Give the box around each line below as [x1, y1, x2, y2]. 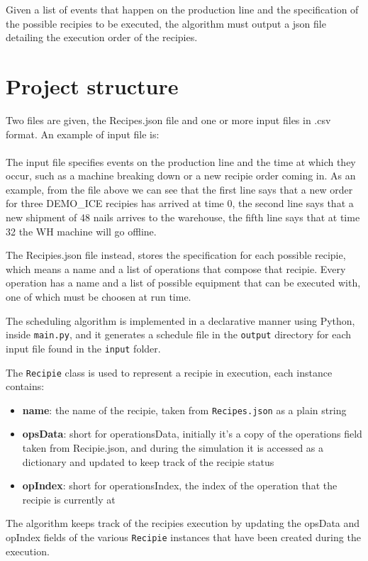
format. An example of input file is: [6, 126, 160, 141]
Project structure [6, 71, 179, 100]
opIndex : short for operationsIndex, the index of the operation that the [22, 478, 338, 493]
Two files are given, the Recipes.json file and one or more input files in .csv [6, 112, 331, 127]
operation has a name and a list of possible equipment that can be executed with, [6, 275, 361, 290]
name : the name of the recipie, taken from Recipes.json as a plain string [22, 402, 347, 417]
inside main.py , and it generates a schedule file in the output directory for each [6, 327, 352, 342]
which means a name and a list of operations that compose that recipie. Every [6, 261, 346, 276]
